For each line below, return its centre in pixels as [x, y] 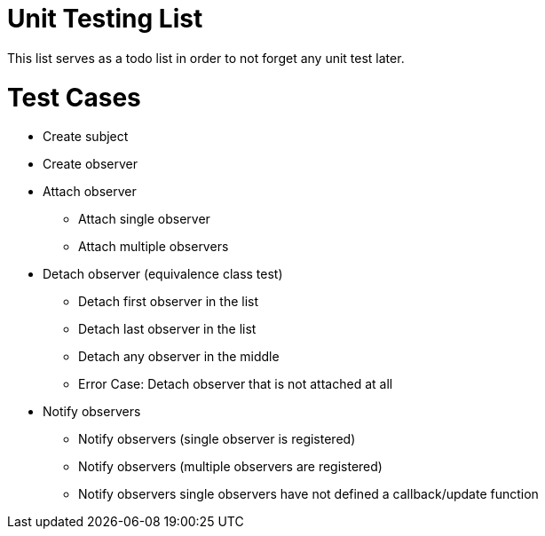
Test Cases [74, 97]
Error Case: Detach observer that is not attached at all [236, 384]
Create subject [86, 137]
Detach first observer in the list [169, 302]
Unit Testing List [105, 19]
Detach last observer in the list [167, 329]
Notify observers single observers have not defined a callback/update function [308, 494]
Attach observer [90, 192]
